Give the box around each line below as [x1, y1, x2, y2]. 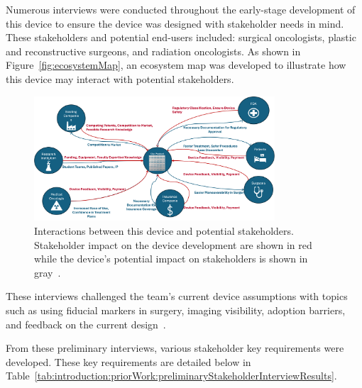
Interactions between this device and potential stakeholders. [34, 223, 294, 238]
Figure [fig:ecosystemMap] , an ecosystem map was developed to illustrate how [6, 57, 346, 72]
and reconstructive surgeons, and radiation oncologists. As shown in [6, 43, 301, 58]
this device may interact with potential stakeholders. [6, 71, 234, 86]
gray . [34, 265, 61, 279]
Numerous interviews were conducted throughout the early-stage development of [6, 2, 356, 16]
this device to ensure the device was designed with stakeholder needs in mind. [6, 16, 344, 31]
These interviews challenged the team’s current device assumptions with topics [6, 289, 348, 304]
